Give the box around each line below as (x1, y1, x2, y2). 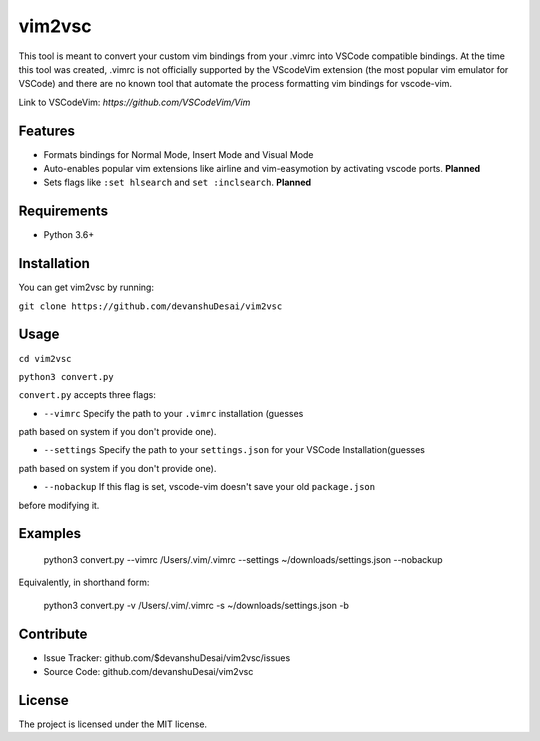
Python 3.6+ (43, 229, 95, 241)
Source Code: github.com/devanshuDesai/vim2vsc (43, 666, 254, 678)
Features (18, 122, 75, 139)
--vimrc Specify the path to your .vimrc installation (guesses (43, 407, 304, 419)
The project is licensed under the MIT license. (18, 718, 208, 730)
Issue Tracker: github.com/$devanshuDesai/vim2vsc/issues (43, 651, 291, 664)
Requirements (18, 203, 109, 220)
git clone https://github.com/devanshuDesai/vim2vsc (18, 300, 283, 312)
